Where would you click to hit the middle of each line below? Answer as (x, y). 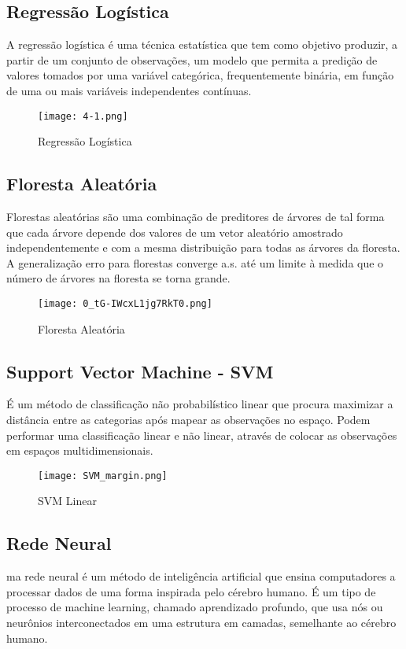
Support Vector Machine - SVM (140, 371)
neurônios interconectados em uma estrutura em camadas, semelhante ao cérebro (201, 623)
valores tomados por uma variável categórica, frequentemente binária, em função (200, 75)
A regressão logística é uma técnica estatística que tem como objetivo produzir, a (202, 44)
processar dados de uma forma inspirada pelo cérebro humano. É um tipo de (191, 591)
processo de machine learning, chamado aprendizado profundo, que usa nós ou (195, 607)
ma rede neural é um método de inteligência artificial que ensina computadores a (201, 576)
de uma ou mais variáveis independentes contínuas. (129, 90)
